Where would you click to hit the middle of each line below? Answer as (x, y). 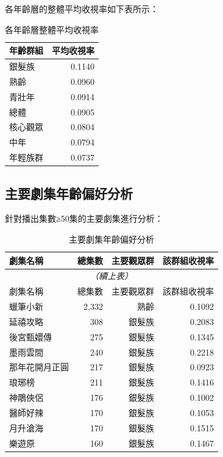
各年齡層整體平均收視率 (52, 29)
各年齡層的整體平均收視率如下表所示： (82, 9)
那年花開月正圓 (39, 367)
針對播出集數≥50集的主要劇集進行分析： (84, 218)
